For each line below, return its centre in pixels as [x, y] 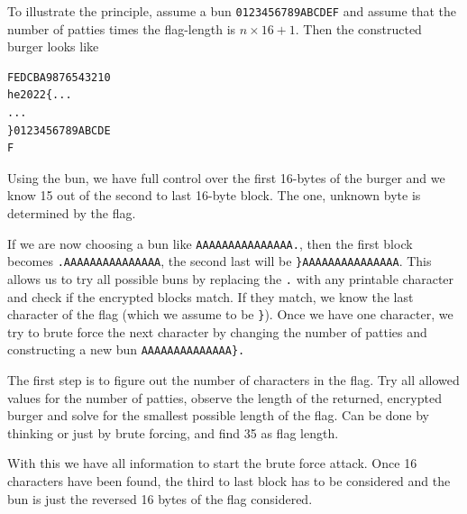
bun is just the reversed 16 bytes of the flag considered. [160, 498]
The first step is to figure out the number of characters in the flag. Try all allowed [233, 380]
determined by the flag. [72, 213]
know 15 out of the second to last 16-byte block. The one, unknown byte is [214, 195]
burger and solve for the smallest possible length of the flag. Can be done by [218, 415]
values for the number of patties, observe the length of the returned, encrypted [224, 397]
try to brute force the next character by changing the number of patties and [217, 331]
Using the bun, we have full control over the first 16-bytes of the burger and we [226, 177]
